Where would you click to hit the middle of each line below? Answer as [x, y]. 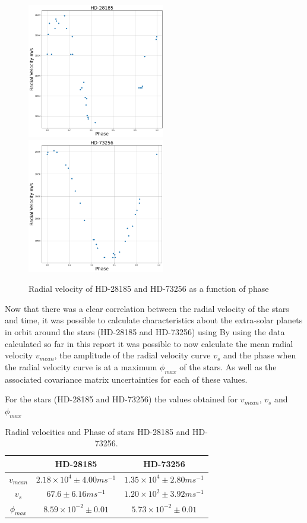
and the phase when [260, 355]
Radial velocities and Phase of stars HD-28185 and [97, 431]
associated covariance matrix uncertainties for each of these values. [126, 379]
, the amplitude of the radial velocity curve [132, 355]
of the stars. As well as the [228, 366]
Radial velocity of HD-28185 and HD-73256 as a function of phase [149, 289]
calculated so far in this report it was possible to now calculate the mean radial [149, 343]
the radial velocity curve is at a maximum [81, 366]
